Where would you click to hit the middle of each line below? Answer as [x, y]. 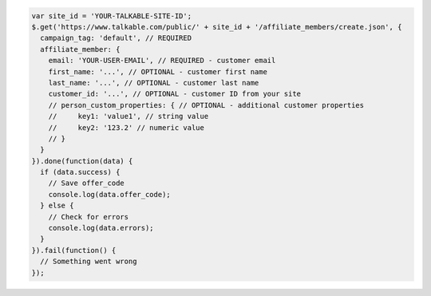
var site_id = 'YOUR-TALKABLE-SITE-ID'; [111, 16]
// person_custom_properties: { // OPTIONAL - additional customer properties [206, 105]
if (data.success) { [80, 172]
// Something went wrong [89, 262]
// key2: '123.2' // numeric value [127, 127]
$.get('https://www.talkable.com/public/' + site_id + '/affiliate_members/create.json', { [217, 27]
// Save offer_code [87, 183]
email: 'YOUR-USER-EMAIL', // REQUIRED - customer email [162, 61]
